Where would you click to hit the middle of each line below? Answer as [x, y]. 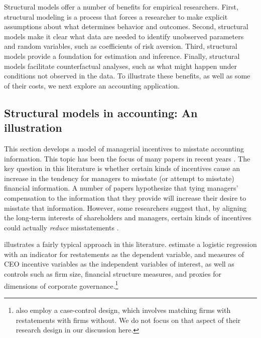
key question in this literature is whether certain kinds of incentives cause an [122, 168]
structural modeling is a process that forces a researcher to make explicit [116, 16]
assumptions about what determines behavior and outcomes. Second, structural [126, 26]
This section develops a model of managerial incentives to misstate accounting [124, 148]
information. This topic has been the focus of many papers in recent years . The [127, 158]
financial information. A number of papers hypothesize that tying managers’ [121, 188]
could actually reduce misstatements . [61, 227]
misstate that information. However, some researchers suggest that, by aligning [125, 207]
